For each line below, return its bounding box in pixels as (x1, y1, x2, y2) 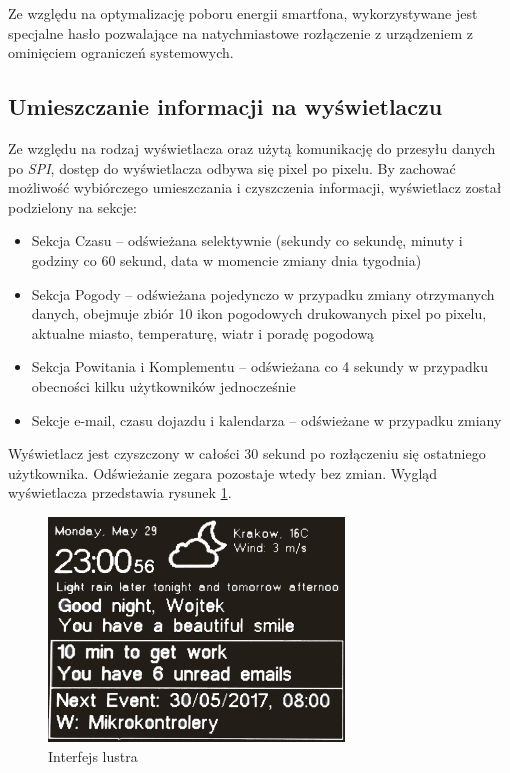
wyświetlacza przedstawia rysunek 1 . (8, 482, 232, 503)
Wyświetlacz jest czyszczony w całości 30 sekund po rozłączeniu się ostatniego (8, 443, 486, 464)
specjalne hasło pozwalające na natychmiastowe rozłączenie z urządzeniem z (8, 22, 474, 43)
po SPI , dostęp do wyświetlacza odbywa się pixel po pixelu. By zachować (8, 157, 456, 178)
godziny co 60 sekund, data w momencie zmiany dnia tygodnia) (31, 249, 422, 270)
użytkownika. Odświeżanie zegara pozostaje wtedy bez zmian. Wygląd (8, 462, 438, 483)
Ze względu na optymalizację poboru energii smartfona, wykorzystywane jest (8, 3, 478, 23)
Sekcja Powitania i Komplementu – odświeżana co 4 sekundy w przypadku (31, 356, 488, 377)
